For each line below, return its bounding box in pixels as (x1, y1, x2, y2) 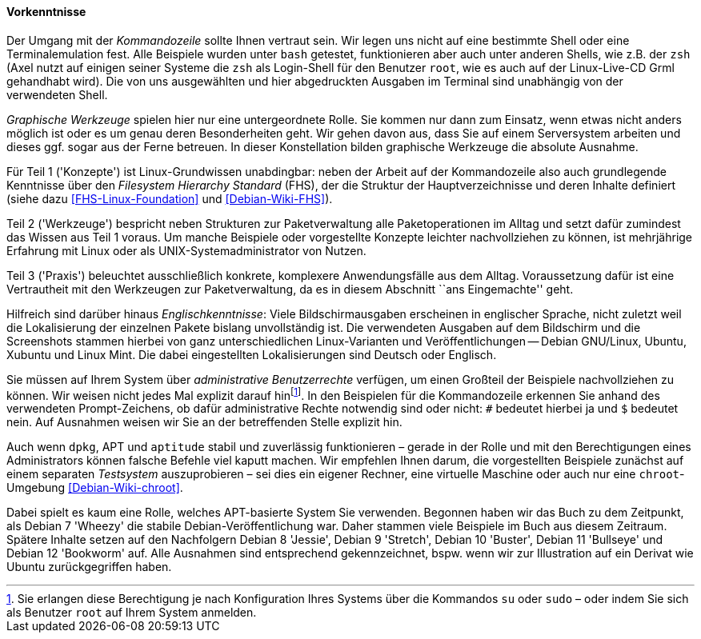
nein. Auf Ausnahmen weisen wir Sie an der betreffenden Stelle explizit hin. (6, 415, 403, 429)
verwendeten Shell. (6, 87, 108, 102)
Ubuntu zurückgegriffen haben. (6, 560, 172, 574)
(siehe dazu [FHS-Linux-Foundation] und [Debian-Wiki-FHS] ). (6, 191, 333, 206)
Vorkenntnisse (6, 5, 86, 18)
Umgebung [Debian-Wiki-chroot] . (6, 481, 183, 495)
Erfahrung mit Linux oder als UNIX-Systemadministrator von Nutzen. (6, 243, 367, 258)
